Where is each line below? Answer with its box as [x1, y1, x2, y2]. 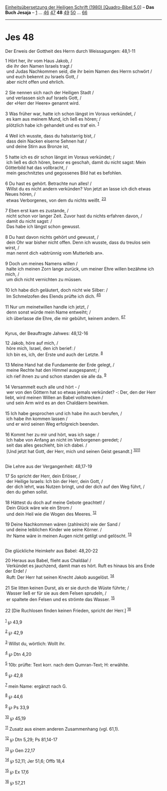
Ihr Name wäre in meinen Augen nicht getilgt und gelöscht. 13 [6, 532, 132, 539]
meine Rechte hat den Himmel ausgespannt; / [6, 367, 100, 373]
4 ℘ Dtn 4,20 [5, 650, 31, 657]
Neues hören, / [5, 191, 36, 197]
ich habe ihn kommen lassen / [6, 416, 68, 422]
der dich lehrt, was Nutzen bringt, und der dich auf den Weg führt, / [6, 483, 145, 489]
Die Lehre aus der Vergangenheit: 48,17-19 [5, 463, 92, 469]
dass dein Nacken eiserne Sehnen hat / [6, 138, 87, 144]
